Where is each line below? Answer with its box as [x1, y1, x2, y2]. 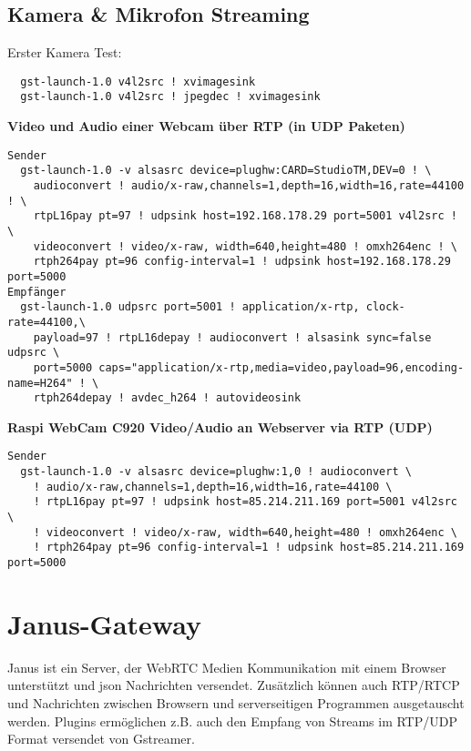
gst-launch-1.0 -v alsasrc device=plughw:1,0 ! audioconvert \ [20, 465, 412, 479]
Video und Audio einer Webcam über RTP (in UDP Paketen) [7, 117, 405, 136]
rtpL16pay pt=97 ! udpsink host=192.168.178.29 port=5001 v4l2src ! [33, 209, 457, 223]
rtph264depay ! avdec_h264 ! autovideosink [33, 391, 302, 405]
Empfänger [7, 285, 67, 299]
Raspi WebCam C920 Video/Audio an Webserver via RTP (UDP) [7, 417, 433, 436]
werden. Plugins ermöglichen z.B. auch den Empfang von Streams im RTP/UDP [7, 711, 457, 730]
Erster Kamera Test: [7, 43, 122, 62]
